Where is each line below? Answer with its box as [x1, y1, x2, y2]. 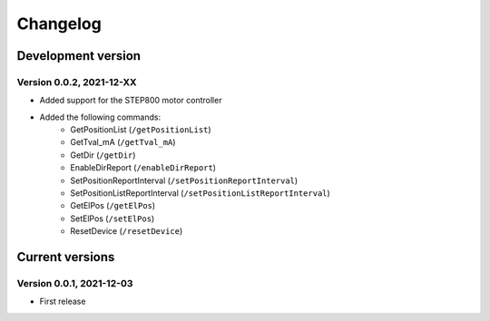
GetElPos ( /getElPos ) [70, 200, 156, 211]
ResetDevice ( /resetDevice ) [70, 226, 183, 237]
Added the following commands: [39, 112, 162, 122]
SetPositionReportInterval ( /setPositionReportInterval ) [70, 175, 299, 186]
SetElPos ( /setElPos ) [70, 213, 155, 224]
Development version [16, 48, 141, 63]
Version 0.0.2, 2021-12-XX [16, 75, 137, 88]
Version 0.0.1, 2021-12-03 [16, 277, 133, 289]
